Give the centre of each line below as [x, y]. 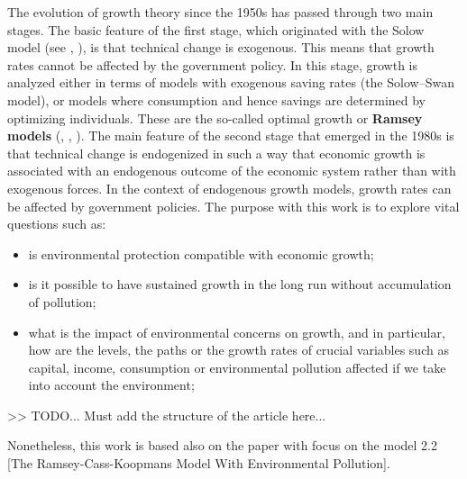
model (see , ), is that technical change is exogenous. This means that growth [221, 47]
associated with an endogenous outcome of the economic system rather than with [232, 171]
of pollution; [62, 301]
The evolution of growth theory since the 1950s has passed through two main [220, 12]
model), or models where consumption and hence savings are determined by [217, 99]
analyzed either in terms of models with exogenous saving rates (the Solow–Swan [231, 82]
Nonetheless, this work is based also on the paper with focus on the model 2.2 [222, 445]
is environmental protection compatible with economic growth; [201, 253]
